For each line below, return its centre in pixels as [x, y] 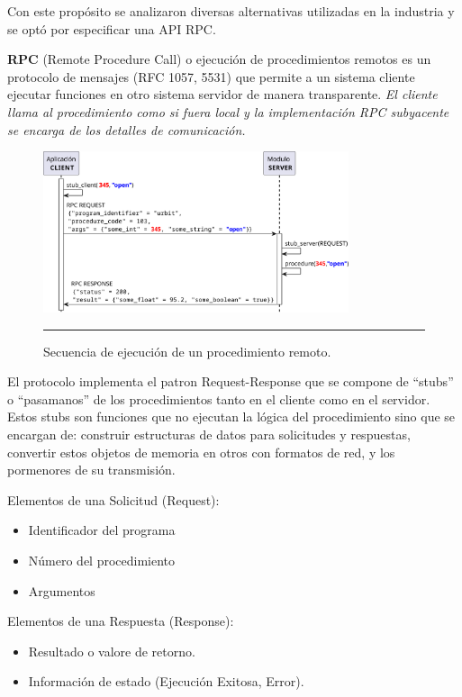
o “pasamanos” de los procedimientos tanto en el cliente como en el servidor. [219, 398]
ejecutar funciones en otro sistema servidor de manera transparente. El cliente [222, 94]
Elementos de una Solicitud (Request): [113, 499]
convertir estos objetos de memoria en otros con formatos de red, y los [201, 452]
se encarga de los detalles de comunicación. [127, 129]
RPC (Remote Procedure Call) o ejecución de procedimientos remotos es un [219, 59]
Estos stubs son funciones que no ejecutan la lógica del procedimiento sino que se [231, 416]
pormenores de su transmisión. [91, 470]
